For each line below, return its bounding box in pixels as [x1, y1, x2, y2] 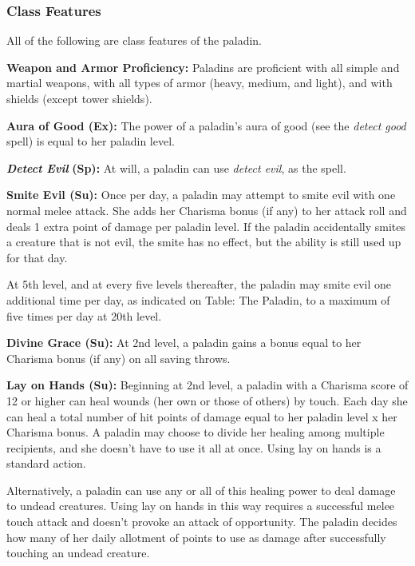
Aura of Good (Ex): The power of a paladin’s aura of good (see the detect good [6, 117, 406, 134]
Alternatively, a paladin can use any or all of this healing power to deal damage [6, 481, 396, 498]
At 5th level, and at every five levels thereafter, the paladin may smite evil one [6, 276, 392, 293]
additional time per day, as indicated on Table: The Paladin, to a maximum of [6, 291, 390, 308]
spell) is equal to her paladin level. [6, 133, 175, 149]
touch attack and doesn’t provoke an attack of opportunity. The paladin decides [6, 513, 397, 530]
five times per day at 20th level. [6, 307, 162, 324]
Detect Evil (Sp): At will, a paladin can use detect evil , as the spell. [6, 159, 346, 176]
